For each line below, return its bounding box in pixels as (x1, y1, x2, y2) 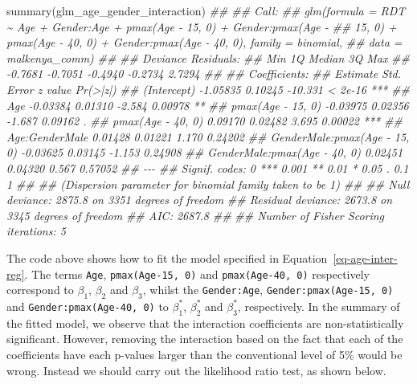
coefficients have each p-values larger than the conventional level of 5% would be (6, 345, 403, 362)
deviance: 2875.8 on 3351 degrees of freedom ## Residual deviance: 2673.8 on (6, 191, 393, 208)
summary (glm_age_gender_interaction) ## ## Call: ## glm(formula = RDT (6, 2, 406, 18)
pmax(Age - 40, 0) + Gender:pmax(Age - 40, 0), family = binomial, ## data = (6, 34, 403, 51)
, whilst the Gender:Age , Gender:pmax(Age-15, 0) (142, 281, 394, 298)
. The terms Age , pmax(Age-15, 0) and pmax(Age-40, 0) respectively (24, 265, 370, 282)
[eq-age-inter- (333, 249, 398, 266)
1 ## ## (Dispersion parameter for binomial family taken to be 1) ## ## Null (6, 175, 410, 192)
